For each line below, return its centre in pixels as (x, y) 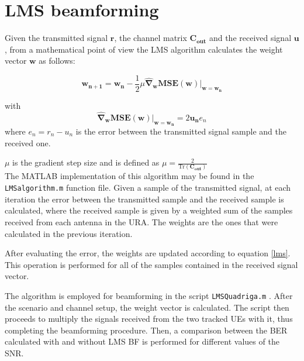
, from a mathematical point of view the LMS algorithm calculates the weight (144, 49)
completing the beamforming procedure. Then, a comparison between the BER (146, 330)
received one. (28, 142)
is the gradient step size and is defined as (86, 162)
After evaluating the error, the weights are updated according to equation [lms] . (148, 253)
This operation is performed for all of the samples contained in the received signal (151, 264)
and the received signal (250, 38)
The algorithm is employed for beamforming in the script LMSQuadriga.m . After (149, 295)
